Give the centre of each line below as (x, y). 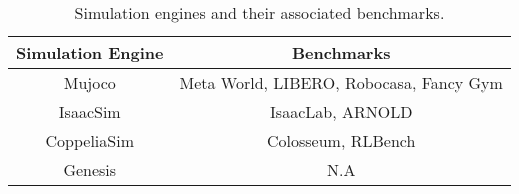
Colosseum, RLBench (341, 140)
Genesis (90, 169)
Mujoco (89, 82)
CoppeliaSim (89, 140)
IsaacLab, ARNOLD (341, 111)
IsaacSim (89, 111)
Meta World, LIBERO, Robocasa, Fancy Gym (341, 82)
